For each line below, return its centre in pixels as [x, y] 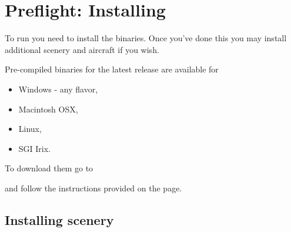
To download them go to [49, 168]
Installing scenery [59, 219]
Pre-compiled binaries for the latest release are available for [112, 69]
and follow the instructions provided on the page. [93, 188]
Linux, [30, 129]
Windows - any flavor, [58, 89]
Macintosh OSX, [48, 109]
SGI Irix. [35, 148]
